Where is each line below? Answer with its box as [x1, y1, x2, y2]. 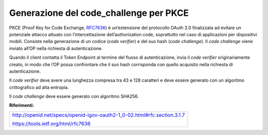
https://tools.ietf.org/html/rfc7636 [12, 120, 91, 127]
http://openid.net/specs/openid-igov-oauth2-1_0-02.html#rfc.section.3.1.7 [12, 111, 185, 118]
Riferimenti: [9, 102, 34, 108]
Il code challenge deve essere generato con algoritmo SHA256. [9, 93, 139, 99]
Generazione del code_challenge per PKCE [9, 7, 189, 18]
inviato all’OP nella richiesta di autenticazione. [9, 45, 103, 51]
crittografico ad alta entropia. [9, 84, 69, 90]
